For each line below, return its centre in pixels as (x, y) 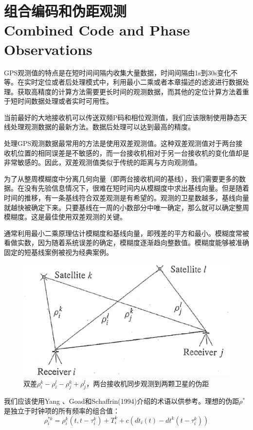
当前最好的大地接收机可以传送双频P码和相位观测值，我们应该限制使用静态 (122, 117)
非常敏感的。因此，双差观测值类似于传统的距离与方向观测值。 (103, 162)
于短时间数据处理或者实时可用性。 (58, 101)
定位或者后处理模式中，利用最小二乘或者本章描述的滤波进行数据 (140, 82)
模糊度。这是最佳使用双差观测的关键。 (65, 217)
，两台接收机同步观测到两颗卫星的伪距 (148, 383)
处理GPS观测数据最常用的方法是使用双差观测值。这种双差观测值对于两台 (120, 143)
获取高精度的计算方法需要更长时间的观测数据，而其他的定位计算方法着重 (133, 91)
